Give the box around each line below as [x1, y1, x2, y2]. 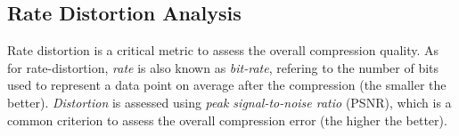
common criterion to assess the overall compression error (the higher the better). [7, 110, 447, 129]
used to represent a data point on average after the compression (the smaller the [7, 76, 447, 94]
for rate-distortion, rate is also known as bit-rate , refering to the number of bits [7, 58, 439, 76]
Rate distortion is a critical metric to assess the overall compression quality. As [7, 41, 439, 60]
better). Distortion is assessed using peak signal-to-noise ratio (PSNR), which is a [7, 92, 452, 111]
